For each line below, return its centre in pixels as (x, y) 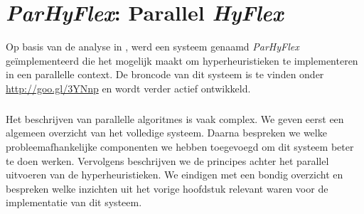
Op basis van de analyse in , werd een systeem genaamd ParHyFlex (152, 47)
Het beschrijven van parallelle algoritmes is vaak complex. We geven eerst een (175, 118)
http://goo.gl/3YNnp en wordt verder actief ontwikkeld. (128, 88)
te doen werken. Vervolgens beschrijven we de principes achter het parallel (167, 160)
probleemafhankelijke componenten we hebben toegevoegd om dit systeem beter (180, 147)
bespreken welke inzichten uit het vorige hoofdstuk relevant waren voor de (167, 188)
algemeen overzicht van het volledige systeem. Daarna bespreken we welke (166, 133)
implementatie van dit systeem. (74, 202)
